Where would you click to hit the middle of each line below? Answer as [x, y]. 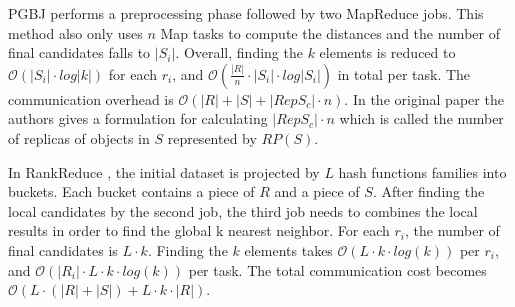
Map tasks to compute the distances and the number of [330, 32]
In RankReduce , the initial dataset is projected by [164, 171]
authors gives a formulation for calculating [138, 118]
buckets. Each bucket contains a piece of [131, 191]
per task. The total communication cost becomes [337, 269]
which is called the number [421, 118]
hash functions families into [422, 171]
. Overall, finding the [239, 52]
